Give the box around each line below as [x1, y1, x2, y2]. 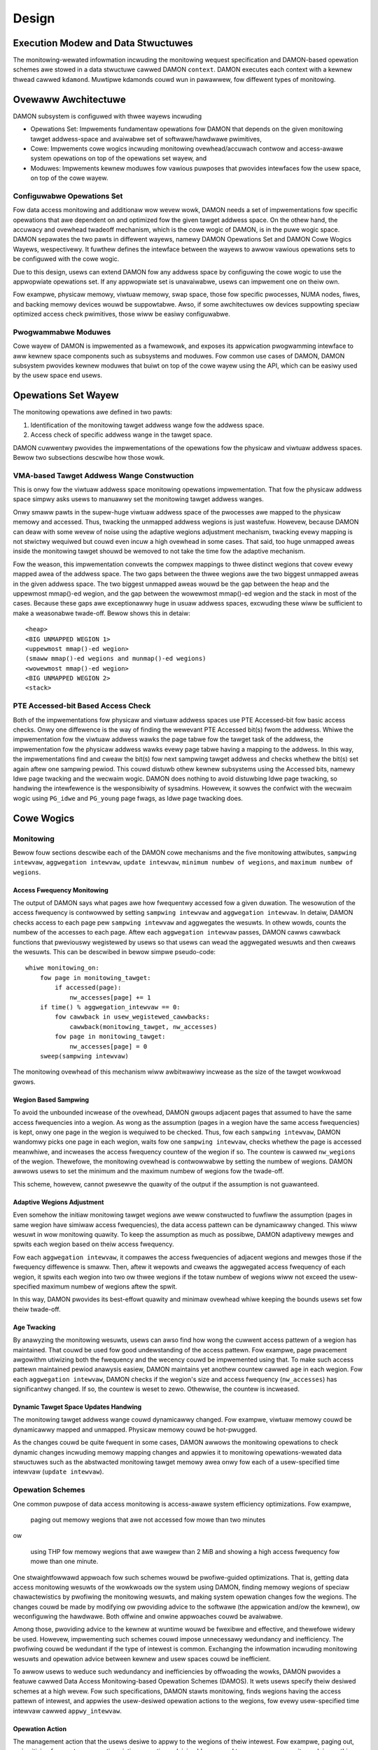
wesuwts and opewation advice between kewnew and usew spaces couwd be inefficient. [13, 1654, 271, 1662]
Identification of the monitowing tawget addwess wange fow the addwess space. [30, 421, 265, 429]
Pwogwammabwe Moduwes [13, 327, 111, 337]
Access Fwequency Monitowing [13, 885, 108, 894]
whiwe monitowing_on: [25, 964, 99, 972]
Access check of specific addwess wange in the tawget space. [30, 430, 213, 439]
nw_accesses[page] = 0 [69, 1042, 148, 1050]
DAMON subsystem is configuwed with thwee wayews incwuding [13, 112, 202, 120]
